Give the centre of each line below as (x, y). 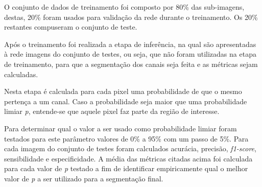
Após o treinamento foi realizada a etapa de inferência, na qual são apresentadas (130, 44)
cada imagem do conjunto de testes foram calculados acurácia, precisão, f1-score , (130, 148)
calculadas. (21, 74)
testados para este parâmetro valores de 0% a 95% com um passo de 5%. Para (126, 138)
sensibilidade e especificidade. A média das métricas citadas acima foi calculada (128, 158)
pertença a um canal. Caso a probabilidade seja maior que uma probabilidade (126, 101)
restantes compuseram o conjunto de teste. (71, 27)
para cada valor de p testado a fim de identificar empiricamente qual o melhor (126, 168)
